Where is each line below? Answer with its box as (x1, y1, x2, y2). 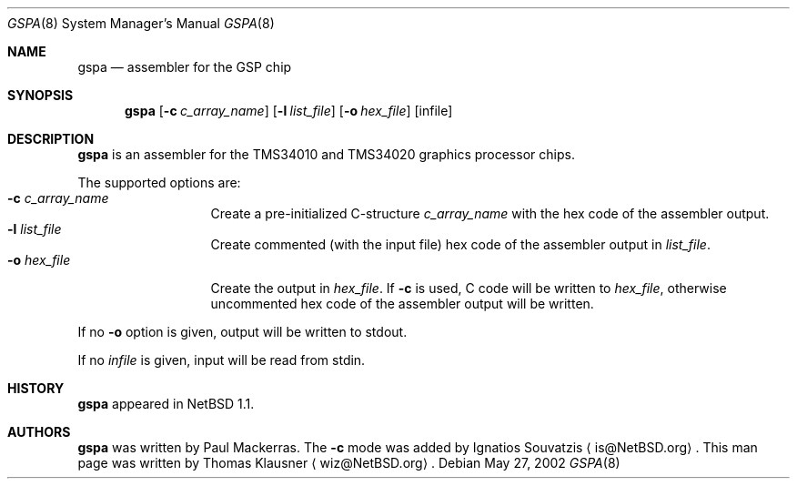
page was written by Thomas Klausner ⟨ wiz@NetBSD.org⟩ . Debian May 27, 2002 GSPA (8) (77, 455, 620, 471)
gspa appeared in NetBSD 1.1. (77, 396, 255, 411)
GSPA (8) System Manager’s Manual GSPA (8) (7, 15, 275, 31)
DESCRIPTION (7, 131, 95, 147)
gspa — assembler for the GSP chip (77, 59, 292, 75)
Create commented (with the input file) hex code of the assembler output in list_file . (210, 237, 711, 252)
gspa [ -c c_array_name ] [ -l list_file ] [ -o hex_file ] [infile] (125, 103, 453, 118)
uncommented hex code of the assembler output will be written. (210, 296, 594, 311)
